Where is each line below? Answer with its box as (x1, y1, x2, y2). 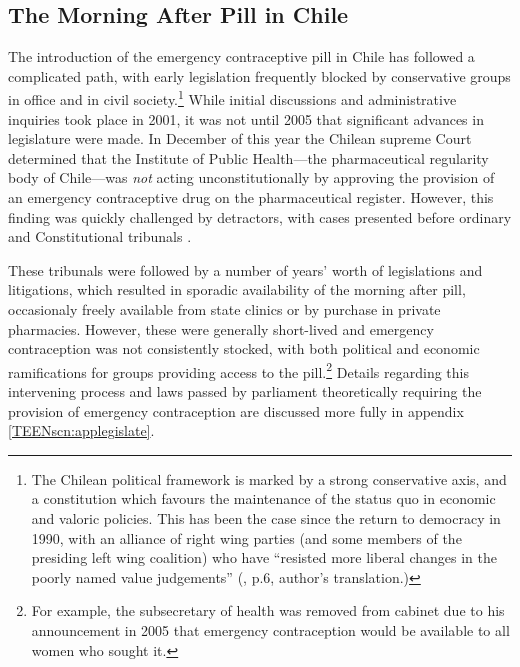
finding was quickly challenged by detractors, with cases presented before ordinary (8, 206, 512, 227)
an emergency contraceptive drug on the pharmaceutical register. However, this (8, 187, 494, 208)
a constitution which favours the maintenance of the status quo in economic (31, 488, 496, 509)
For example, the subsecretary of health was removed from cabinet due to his (31, 600, 505, 621)
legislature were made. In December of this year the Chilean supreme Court (8, 128, 472, 149)
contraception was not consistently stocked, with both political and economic (8, 338, 480, 359)
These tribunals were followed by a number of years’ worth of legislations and (8, 259, 483, 280)
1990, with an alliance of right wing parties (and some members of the (31, 527, 462, 548)
